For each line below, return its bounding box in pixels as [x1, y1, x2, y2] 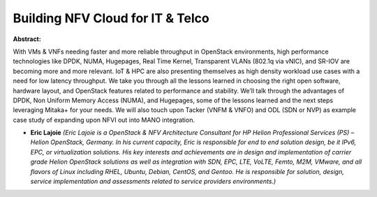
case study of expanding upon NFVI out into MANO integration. [13, 116, 195, 124]
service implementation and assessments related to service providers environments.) [30, 178, 276, 186]
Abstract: [13, 35, 41, 43]
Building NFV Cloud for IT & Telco [13, 10, 209, 26]
